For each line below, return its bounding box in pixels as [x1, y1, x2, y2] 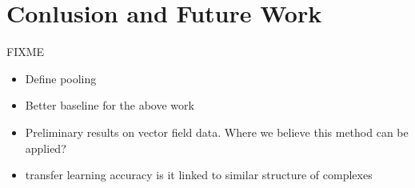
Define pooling [25, 70, 97, 86]
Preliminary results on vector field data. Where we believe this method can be [25, 123, 409, 140]
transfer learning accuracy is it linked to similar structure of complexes [25, 166, 373, 183]
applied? [25, 139, 66, 156]
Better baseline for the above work [25, 97, 194, 114]
